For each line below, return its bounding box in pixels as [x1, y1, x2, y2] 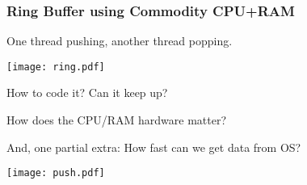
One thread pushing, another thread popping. [6, 32, 233, 49]
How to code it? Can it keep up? [6, 84, 168, 101]
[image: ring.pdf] [6, 61, 105, 73]
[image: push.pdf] [6, 167, 105, 179]
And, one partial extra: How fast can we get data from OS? [6, 138, 301, 155]
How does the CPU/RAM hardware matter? [6, 111, 227, 128]
